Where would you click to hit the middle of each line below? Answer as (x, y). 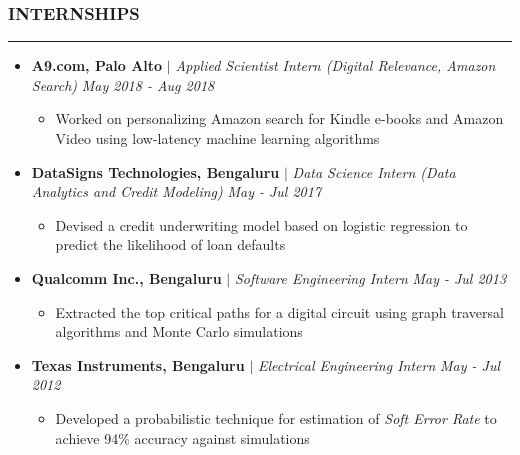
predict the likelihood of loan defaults (170, 244)
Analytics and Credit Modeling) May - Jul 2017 (176, 191)
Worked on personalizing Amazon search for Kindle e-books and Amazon (279, 118)
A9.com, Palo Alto (97, 65)
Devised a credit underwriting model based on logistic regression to (261, 224)
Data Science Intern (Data (374, 171)
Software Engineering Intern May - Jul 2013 (370, 277)
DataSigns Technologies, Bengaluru (155, 171)
